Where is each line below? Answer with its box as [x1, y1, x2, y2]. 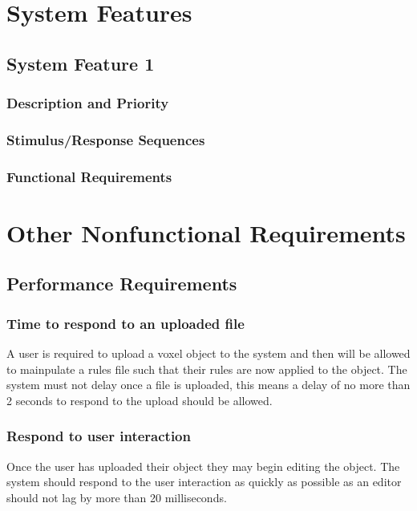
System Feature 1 [6, 51, 155, 75]
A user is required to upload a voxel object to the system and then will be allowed [6, 345, 411, 362]
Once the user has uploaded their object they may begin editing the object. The [6, 457, 400, 474]
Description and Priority [6, 93, 169, 113]
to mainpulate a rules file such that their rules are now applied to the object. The [6, 360, 407, 377]
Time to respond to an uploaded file [6, 313, 245, 333]
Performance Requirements [6, 271, 237, 296]
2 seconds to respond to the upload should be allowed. [6, 391, 273, 408]
